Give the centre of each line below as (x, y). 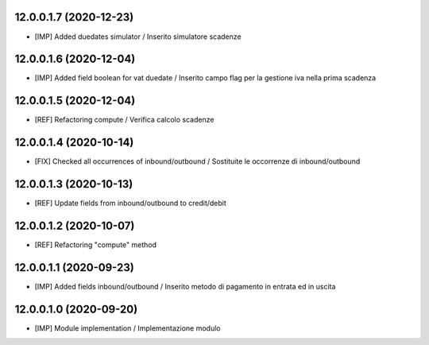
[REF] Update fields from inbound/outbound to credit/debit (130, 204)
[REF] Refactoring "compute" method (95, 245)
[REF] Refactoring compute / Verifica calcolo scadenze (124, 120)
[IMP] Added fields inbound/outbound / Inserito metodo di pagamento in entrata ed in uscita (185, 286)
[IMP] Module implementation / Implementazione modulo (128, 328)
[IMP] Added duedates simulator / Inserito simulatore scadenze (138, 37)
